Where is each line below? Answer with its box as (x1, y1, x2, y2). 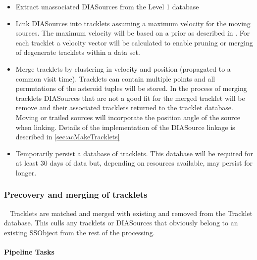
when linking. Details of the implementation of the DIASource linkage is (15, 122, 235, 132)
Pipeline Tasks (4, 247, 54, 257)
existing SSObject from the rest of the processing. (4, 227, 155, 237)
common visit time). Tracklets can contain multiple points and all (15, 73, 215, 84)
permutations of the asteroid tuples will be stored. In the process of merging (15, 83, 247, 93)
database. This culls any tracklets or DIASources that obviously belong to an (4, 217, 238, 228)
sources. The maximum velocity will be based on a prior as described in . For (15, 28, 250, 38)
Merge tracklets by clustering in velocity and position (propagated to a (15, 63, 231, 74)
